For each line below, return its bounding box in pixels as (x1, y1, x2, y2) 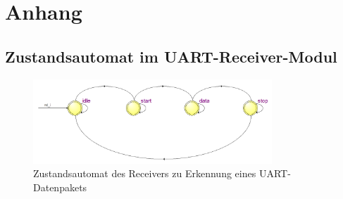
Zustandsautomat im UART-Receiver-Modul (5, 45, 337, 67)
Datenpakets (33, 180, 87, 194)
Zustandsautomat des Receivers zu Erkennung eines (33, 166, 256, 181)
